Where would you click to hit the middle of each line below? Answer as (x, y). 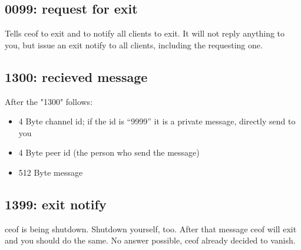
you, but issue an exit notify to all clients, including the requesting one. (134, 45)
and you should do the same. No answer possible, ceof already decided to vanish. (150, 240)
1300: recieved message (76, 76)
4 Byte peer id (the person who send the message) (109, 152)
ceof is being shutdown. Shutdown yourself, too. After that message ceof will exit (151, 228)
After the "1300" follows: (49, 101)
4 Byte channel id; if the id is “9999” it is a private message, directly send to (157, 121)
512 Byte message (51, 172)
